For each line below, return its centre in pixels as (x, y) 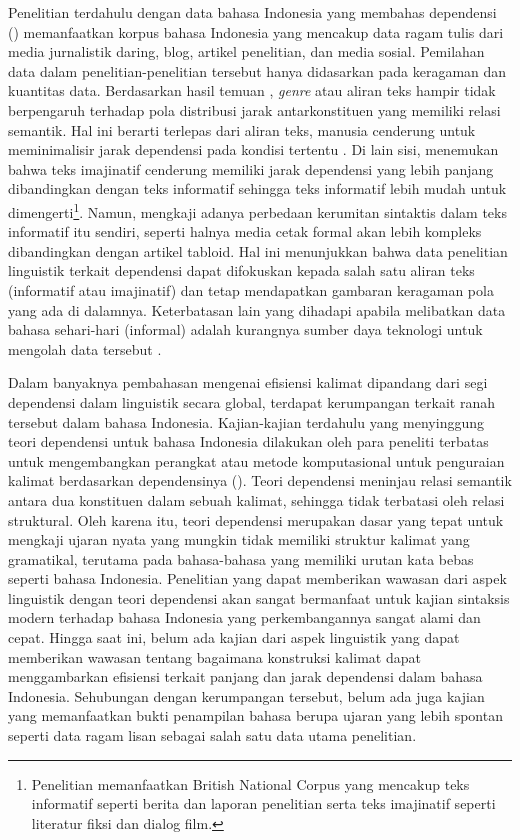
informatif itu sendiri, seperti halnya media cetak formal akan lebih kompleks (245, 231)
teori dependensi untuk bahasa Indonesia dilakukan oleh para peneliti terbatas (248, 441)
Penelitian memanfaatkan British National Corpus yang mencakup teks (250, 783)
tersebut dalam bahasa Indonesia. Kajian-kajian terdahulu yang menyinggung (246, 421)
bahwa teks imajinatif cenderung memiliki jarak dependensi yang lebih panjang (251, 168)
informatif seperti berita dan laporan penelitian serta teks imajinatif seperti (263, 803)
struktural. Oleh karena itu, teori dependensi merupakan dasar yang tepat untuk (256, 519)
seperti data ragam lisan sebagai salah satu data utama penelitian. (212, 735)
